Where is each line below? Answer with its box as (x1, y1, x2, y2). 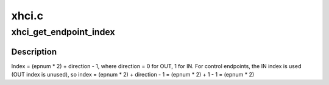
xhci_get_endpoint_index (11, 27, 115, 37)
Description (11, 46, 57, 57)
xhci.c (11, 9, 44, 22)
